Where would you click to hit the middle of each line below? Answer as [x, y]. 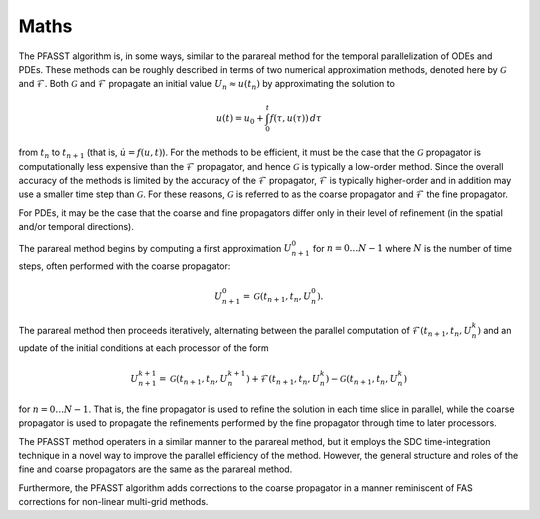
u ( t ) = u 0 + [239, 119]
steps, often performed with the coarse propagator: [124, 266]
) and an [494, 330]
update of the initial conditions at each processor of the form [143, 348]
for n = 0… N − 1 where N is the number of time [412, 248]
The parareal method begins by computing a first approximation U [155, 248]
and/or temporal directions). [76, 227]
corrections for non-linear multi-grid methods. [113, 502]
